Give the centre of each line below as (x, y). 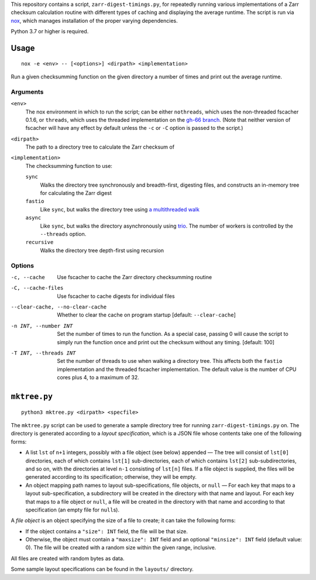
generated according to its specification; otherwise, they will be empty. (111, 477)
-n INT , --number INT (42, 326)
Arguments (27, 92)
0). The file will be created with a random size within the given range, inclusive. (121, 548)
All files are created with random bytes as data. (68, 558)
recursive (39, 242)
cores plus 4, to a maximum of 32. (98, 377)
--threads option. (63, 234)
